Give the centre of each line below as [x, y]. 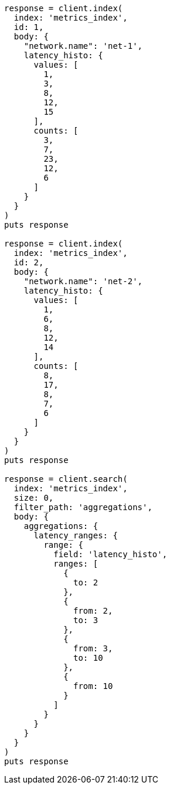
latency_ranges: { [76, 535]
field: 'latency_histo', [110, 554]
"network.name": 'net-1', [83, 46]
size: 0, [34, 498]
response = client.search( [66, 479]
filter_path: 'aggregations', [83, 507]
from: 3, [93, 648]
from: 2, [93, 611]
